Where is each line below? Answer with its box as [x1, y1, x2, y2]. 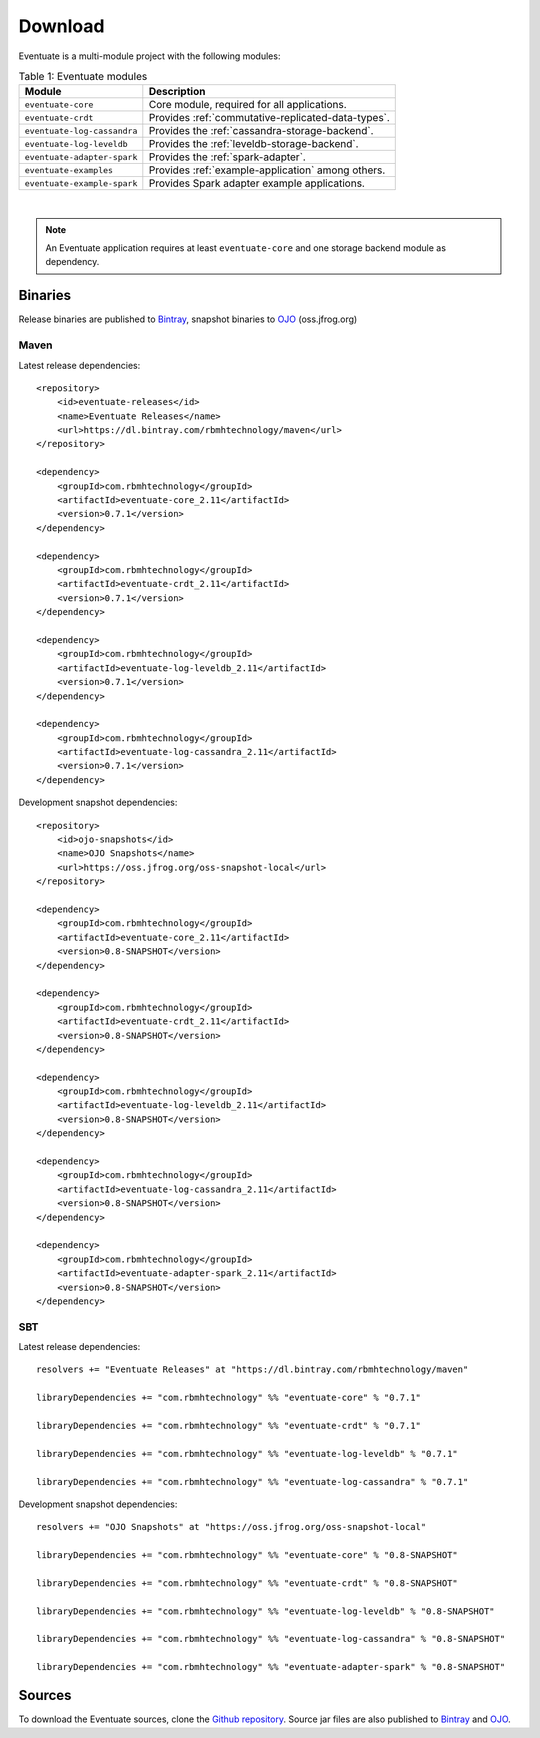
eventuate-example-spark [24, 178, 138, 189]
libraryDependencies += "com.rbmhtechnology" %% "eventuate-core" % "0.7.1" [36, 1392, 422, 1404]
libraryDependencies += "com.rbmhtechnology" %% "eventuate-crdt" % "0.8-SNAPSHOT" [36, 1577, 459, 1589]
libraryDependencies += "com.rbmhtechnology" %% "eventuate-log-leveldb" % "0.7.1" [36, 1448, 459, 1459]
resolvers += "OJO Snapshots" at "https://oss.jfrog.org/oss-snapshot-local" [36, 1521, 427, 1533]
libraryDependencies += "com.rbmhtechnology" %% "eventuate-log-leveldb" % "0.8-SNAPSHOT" [36, 1605, 495, 1617]
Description [148, 85, 206, 99]
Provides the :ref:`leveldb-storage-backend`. [148, 137, 359, 151]
